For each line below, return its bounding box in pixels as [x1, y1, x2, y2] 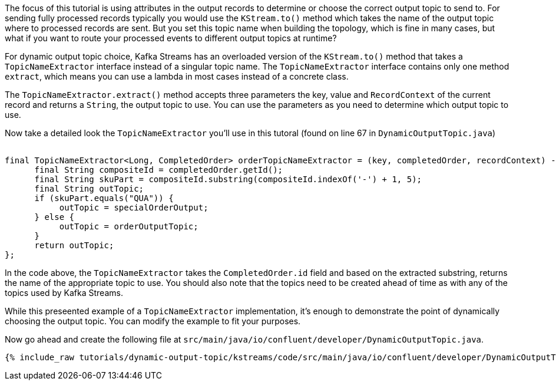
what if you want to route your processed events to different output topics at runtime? [5, 33, 337, 43]
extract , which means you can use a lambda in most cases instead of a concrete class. [5, 71, 349, 81]
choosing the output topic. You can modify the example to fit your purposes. [5, 316, 301, 326]
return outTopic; [34, 241, 114, 250]
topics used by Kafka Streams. [5, 288, 123, 298]
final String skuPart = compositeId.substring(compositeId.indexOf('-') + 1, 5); [34, 175, 422, 184]
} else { [34, 212, 75, 222]
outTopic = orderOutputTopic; [59, 222, 198, 231]
